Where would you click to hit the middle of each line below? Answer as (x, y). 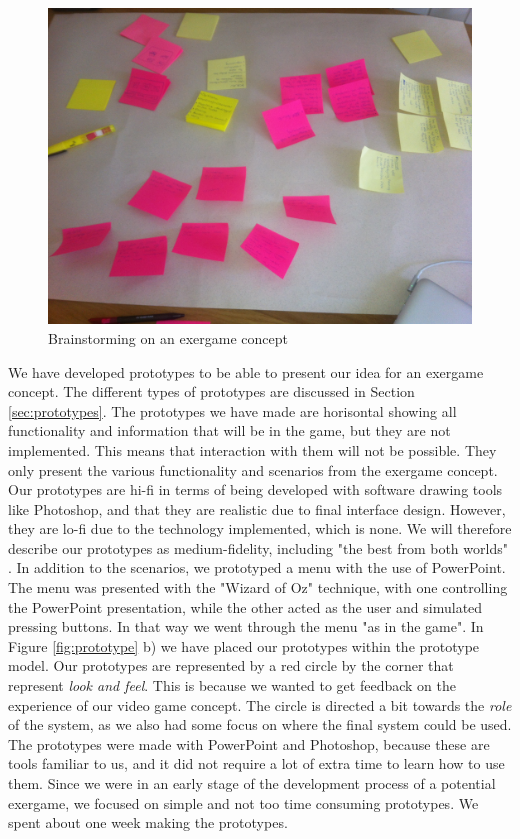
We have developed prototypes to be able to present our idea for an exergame (246, 371)
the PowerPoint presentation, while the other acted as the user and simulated (245, 606)
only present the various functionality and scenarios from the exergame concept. (253, 469)
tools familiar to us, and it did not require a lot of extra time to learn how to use (256, 763)
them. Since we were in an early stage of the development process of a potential (252, 783)
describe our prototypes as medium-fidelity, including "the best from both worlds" (258, 547)
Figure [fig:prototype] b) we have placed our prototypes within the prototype (244, 645)
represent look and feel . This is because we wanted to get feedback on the (232, 685)
